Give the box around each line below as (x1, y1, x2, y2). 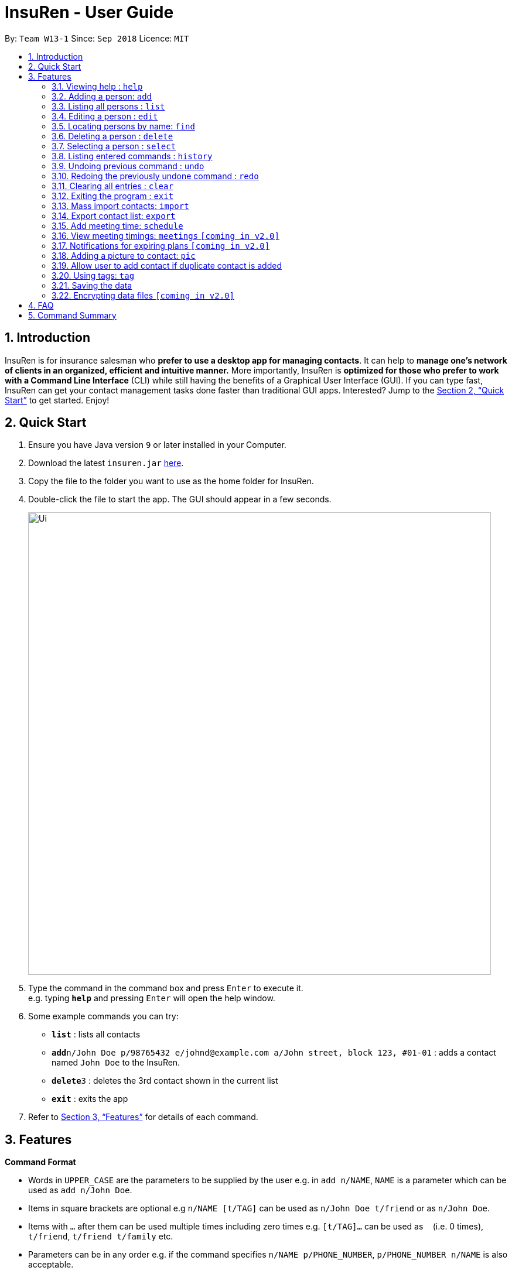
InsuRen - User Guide (5, 2, 174, 22)
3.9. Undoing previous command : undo (52, 160, 204, 171)
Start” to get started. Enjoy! (5, 395, 110, 405)
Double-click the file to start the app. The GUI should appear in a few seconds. (28, 494, 332, 505)
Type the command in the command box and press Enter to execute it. (28, 983, 303, 994)
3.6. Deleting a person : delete (52, 131, 173, 141)
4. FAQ (28, 300, 54, 310)
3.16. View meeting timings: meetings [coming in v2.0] (52, 230, 279, 241)
